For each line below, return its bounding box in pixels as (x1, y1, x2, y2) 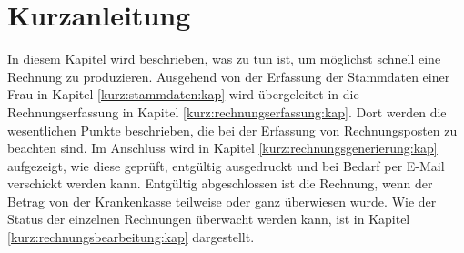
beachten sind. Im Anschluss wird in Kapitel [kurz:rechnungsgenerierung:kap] (7, 138, 438, 157)
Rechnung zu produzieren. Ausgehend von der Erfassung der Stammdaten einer (7, 66, 450, 86)
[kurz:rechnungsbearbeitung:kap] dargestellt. (7, 228, 255, 247)
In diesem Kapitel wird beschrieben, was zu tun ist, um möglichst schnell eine (7, 49, 441, 68)
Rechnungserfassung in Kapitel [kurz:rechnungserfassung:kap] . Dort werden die (7, 102, 447, 121)
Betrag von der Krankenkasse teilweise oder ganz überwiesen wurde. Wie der (7, 191, 437, 210)
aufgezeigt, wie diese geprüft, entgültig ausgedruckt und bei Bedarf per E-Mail (7, 156, 445, 175)
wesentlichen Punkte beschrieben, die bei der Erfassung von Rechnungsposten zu (7, 120, 458, 139)
